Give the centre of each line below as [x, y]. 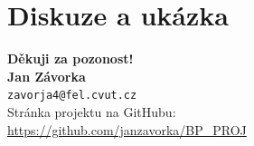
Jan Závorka [47, 76]
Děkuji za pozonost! [71, 58]
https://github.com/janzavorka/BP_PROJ [127, 129]
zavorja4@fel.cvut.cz [72, 96]
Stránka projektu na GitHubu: [92, 111]
